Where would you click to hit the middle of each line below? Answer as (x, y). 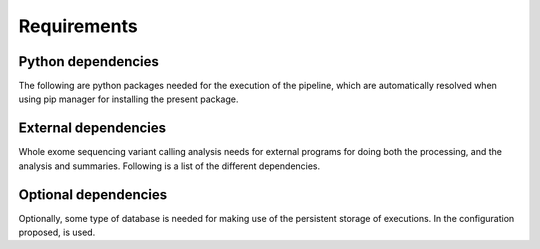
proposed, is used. (57, 232)
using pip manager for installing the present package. (128, 99)
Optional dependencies (93, 194)
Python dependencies (89, 61)
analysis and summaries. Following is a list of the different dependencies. (169, 166)
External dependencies (92, 128)
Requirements (78, 26)
